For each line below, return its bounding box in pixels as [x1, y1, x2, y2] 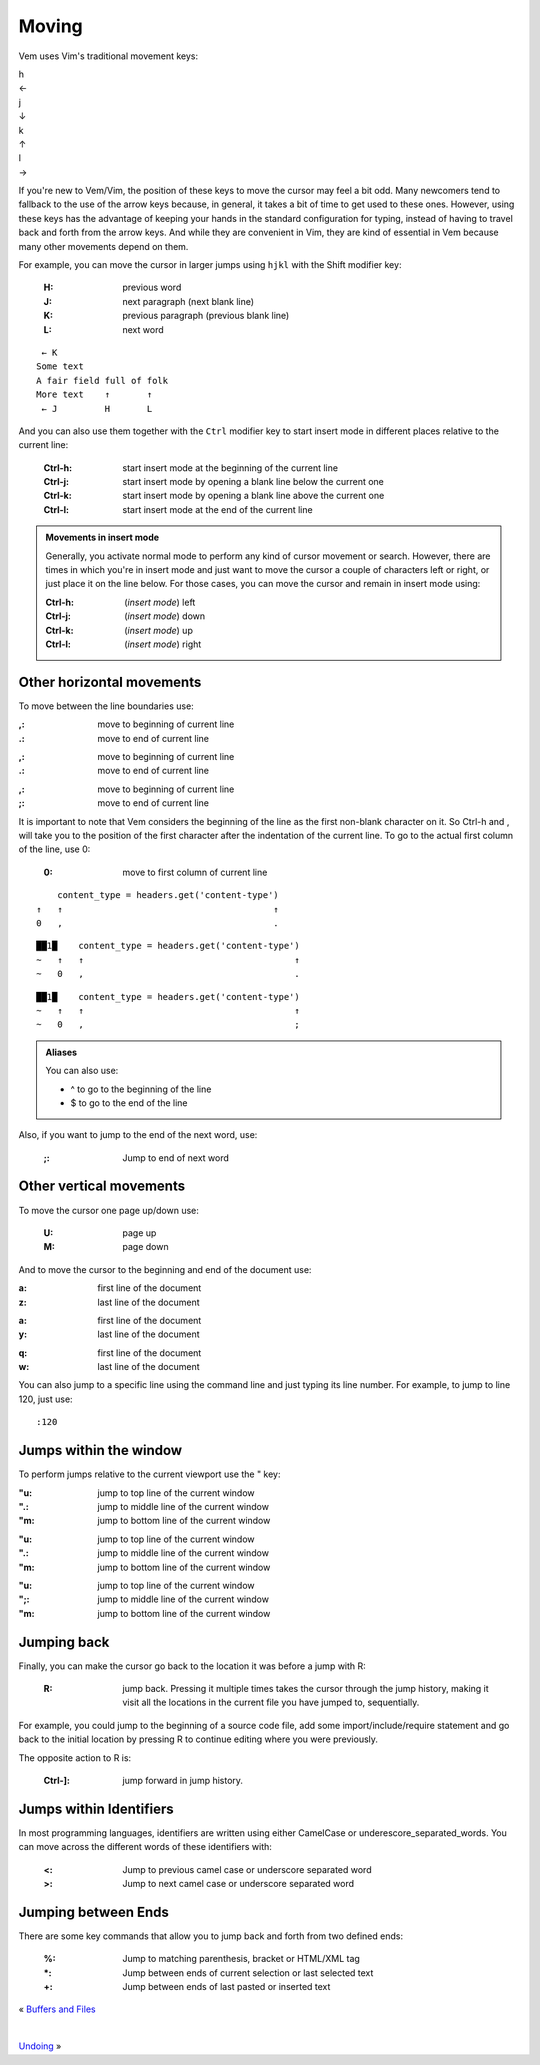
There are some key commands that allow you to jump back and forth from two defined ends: [18, 1930, 404, 1942]
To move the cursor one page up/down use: [18, 1204, 200, 1216]
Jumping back [18, 1633, 110, 1650]
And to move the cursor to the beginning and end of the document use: [18, 1263, 312, 1275]
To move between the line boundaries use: [18, 700, 194, 712]
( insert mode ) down [124, 610, 206, 622]
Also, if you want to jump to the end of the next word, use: [18, 1129, 258, 1141]
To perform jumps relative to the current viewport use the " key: [18, 1468, 281, 1480]
